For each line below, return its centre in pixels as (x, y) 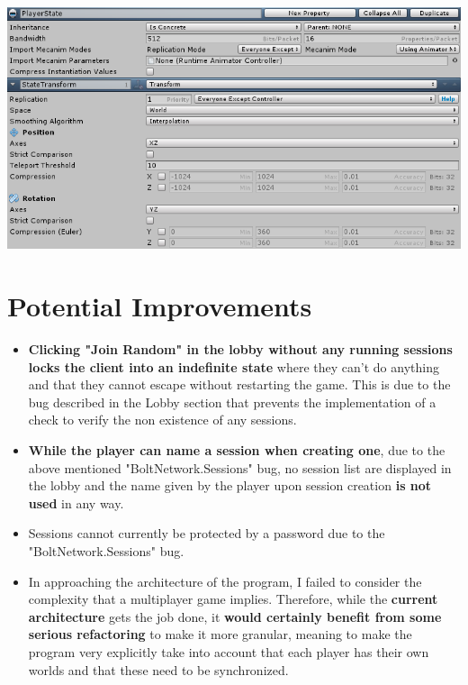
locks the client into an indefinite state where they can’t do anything (234, 366)
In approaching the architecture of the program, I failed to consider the (225, 581)
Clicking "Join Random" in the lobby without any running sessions (240, 349)
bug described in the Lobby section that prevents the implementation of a (232, 402)
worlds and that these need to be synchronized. (158, 669)
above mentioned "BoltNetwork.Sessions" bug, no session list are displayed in (240, 467)
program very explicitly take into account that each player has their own (229, 651)
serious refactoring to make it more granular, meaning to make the (220, 634)
